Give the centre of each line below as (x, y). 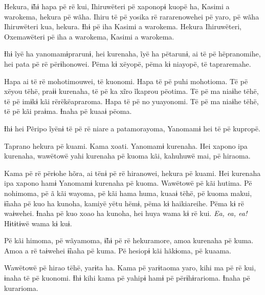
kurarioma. (21, 288)
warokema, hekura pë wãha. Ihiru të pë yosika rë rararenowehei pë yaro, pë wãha (132, 16)
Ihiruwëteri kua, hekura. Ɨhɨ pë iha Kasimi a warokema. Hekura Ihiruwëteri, (123, 26)
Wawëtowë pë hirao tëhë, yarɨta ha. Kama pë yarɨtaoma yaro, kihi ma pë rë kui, (130, 268)
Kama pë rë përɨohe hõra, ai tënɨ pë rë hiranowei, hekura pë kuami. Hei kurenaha (132, 173)
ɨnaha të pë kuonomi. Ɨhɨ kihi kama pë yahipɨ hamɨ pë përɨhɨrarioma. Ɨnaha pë (127, 278)
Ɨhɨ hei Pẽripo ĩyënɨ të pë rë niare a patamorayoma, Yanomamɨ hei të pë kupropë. (132, 128)
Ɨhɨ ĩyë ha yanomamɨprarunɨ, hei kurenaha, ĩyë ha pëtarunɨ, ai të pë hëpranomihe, (132, 54)
